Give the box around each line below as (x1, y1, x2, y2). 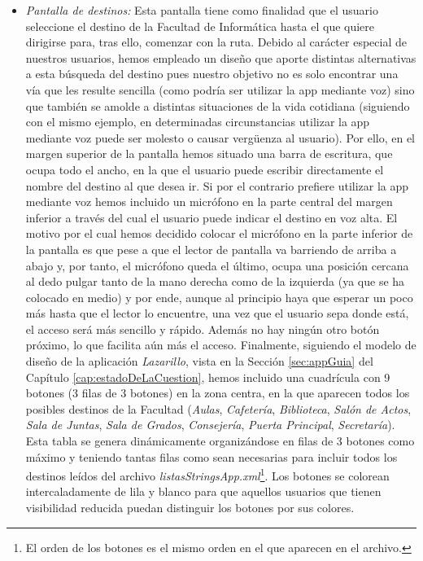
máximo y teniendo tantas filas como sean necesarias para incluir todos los (25, 448, 398, 465)
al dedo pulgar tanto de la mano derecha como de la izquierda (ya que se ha (25, 273, 405, 290)
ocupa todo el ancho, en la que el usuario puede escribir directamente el (25, 160, 384, 178)
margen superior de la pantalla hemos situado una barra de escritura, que (25, 145, 393, 162)
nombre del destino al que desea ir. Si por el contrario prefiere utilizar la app (25, 177, 409, 194)
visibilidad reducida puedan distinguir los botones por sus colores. (25, 499, 355, 516)
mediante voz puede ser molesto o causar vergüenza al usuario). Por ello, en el (25, 129, 415, 146)
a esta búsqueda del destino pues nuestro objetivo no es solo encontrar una (25, 65, 399, 82)
